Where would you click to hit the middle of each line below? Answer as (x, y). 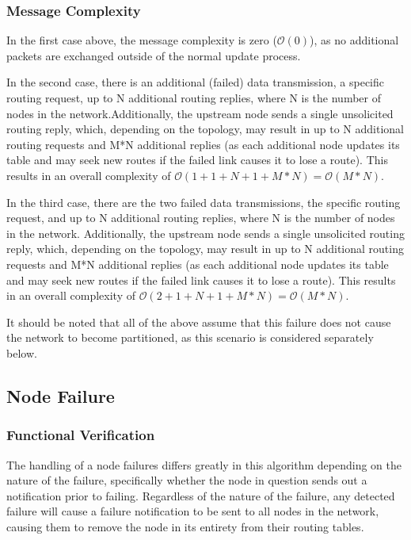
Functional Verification (81, 435)
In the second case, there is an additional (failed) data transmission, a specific (195, 82)
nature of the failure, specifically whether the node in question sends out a (187, 480)
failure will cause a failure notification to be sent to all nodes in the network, (193, 511)
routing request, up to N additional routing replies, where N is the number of (194, 98)
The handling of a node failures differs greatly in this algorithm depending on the (204, 464)
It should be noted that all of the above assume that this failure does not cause (199, 322)
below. (22, 352)
